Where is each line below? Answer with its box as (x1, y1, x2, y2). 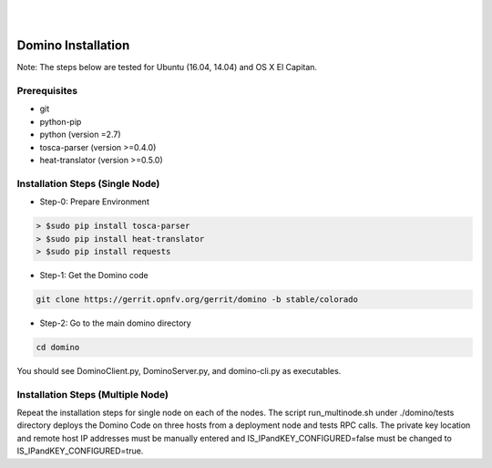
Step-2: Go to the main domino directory (39, 317, 191, 328)
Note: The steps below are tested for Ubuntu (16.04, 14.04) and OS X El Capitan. (16, 62, 318, 73)
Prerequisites (16, 85, 77, 98)
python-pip (39, 116, 82, 127)
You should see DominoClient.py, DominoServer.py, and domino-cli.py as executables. (16, 365, 342, 376)
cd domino (36, 342, 80, 352)
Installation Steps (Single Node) (16, 177, 160, 190)
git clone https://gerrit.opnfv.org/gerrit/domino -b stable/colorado (36, 294, 359, 305)
